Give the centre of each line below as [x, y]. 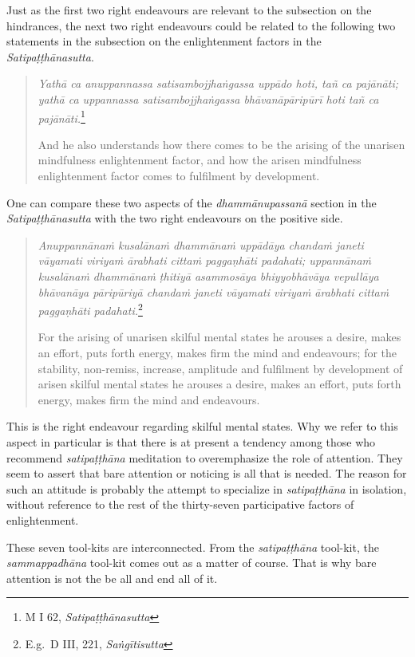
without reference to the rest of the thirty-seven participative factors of [180, 504]
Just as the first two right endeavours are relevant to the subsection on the [189, 10]
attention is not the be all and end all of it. [112, 578]
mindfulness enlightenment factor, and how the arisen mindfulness [200, 160]
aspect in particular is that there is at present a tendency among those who [191, 441]
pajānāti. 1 [61, 116]
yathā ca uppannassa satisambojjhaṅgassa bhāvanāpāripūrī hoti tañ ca [208, 98]
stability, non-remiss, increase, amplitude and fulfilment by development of [220, 368]
